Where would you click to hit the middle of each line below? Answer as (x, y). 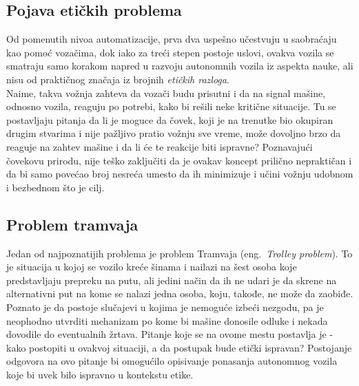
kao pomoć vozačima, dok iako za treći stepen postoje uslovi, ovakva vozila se (170, 52)
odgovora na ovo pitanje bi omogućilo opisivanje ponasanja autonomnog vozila (172, 361)
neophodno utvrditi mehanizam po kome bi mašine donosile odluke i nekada (167, 320)
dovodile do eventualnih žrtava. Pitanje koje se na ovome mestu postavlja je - (170, 334)
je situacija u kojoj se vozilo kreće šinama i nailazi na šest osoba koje (152, 267)
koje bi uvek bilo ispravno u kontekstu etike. (100, 374)
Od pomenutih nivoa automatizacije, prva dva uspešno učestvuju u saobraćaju (172, 39)
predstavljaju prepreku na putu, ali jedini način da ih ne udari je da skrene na (172, 280)
